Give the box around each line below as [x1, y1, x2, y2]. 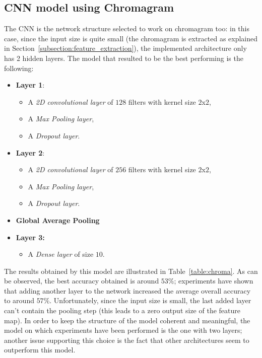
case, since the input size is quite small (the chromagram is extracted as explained [4, 33, 258, 43]
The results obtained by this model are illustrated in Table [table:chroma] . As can [4, 265, 258, 276]
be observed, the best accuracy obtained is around [4, 275, 159, 286]
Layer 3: [16, 232, 45, 242]
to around [4, 295, 34, 306]
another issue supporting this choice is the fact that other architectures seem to [4, 334, 249, 345]
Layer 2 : [16, 147, 45, 158]
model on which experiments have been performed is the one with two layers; [4, 325, 242, 335]
